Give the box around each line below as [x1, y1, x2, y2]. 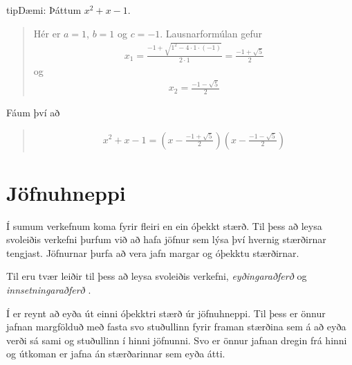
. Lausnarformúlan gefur [160, 26, 263, 40]
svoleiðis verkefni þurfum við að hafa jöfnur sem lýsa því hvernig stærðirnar [6, 232, 326, 247]
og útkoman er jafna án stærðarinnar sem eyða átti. [6, 346, 225, 361]
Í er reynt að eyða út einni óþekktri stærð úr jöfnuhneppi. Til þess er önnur [6, 305, 326, 320]
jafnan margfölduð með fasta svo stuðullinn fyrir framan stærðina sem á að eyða [6, 319, 346, 334]
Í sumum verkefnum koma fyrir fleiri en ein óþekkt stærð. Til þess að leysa [6, 218, 322, 233]
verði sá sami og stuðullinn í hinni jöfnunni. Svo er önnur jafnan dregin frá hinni [6, 332, 347, 347]
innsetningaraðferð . [6, 283, 91, 297]
